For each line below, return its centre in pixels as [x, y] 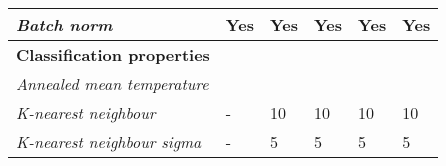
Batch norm [64, 24]
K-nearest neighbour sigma [109, 141]
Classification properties [113, 54]
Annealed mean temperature [112, 83]
